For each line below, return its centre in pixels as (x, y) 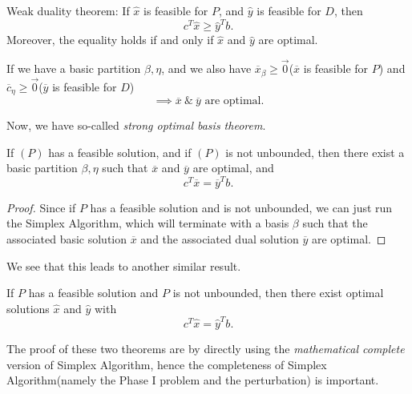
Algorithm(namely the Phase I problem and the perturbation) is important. (193, 380)
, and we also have (206, 68)
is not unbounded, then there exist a (315, 152)
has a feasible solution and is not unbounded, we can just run (241, 207)
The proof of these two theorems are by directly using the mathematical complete (206, 349)
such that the (335, 223)
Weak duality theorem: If (68, 10)
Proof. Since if (41, 207)
